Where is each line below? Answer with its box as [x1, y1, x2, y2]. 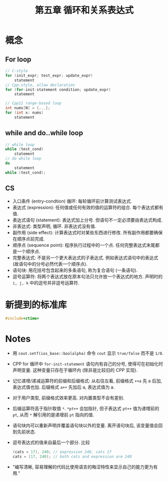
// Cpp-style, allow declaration [5, 82, 75, 87]
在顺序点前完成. [12, 236, 45, 242]
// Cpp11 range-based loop [5, 101, 62, 106]
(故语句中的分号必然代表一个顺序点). [12, 261, 88, 267]
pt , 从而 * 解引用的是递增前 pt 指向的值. [12, 412, 94, 418]
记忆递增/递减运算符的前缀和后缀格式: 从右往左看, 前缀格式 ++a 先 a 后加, [12, 378, 162, 384]
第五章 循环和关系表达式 [35, 5, 134, 16]
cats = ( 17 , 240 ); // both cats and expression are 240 [12, 454, 132, 459]
